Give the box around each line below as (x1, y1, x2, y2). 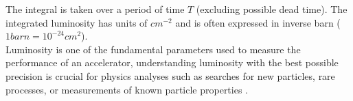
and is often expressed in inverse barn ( (175, 15, 341, 29)
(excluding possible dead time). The (196, 2, 348, 16)
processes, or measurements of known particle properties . (5, 82, 249, 96)
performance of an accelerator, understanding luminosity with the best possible (5, 55, 339, 70)
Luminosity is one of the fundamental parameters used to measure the (5, 42, 301, 56)
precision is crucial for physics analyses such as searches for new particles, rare (5, 68, 335, 83)
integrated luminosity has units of (5, 15, 148, 29)
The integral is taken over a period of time (5, 2, 185, 16)
